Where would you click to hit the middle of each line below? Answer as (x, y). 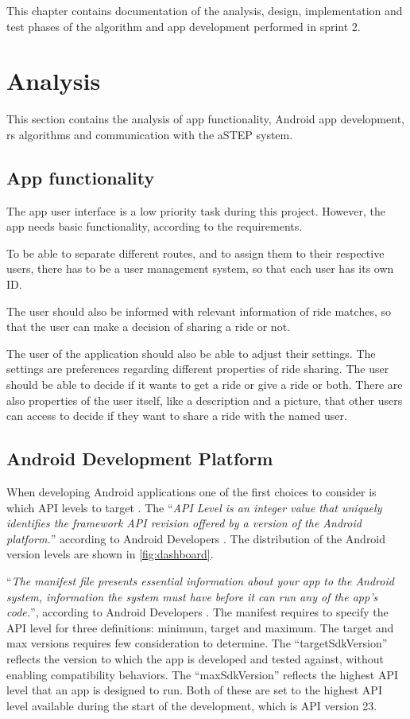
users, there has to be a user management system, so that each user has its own (200, 268)
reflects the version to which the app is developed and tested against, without (195, 658)
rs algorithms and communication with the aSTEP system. (150, 134)
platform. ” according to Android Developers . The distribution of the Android (196, 538)
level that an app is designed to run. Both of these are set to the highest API (194, 690)
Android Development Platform (140, 459)
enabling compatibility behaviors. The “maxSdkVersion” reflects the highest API (202, 674)
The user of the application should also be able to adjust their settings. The (191, 353)
